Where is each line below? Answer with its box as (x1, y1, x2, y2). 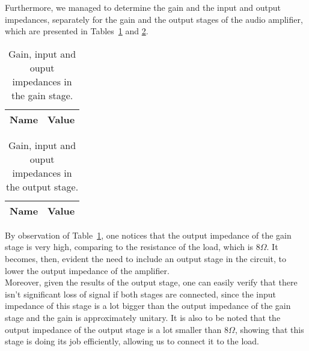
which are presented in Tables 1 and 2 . (5, 25, 148, 37)
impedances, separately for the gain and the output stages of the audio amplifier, (5, 13, 303, 25)
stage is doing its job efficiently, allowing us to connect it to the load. (5, 335, 260, 347)
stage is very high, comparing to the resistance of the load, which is (5, 240, 254, 253)
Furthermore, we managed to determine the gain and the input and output (5, 1, 281, 13)
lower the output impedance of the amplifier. (5, 264, 170, 276)
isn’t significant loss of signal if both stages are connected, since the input (5, 287, 276, 300)
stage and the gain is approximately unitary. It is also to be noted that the (5, 311, 281, 323)
